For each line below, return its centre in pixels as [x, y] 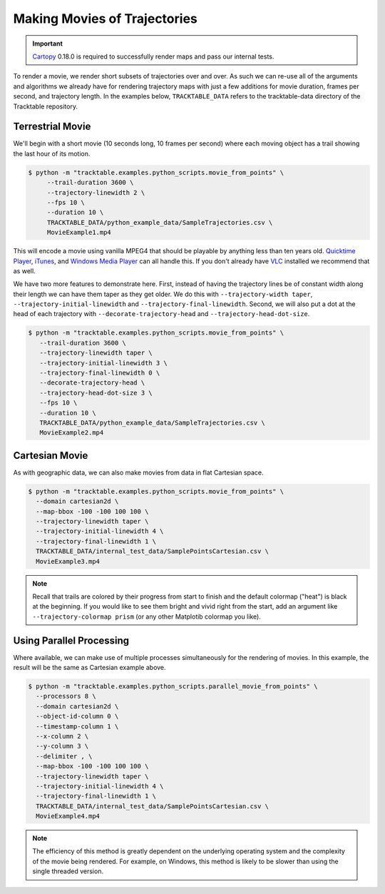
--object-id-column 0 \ [77, 716]
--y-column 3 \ [62, 746]
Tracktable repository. [46, 106]
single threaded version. [68, 871]
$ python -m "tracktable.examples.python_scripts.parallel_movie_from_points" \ [173, 686]
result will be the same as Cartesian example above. [90, 668]
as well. [24, 270]
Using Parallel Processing [71, 640]
